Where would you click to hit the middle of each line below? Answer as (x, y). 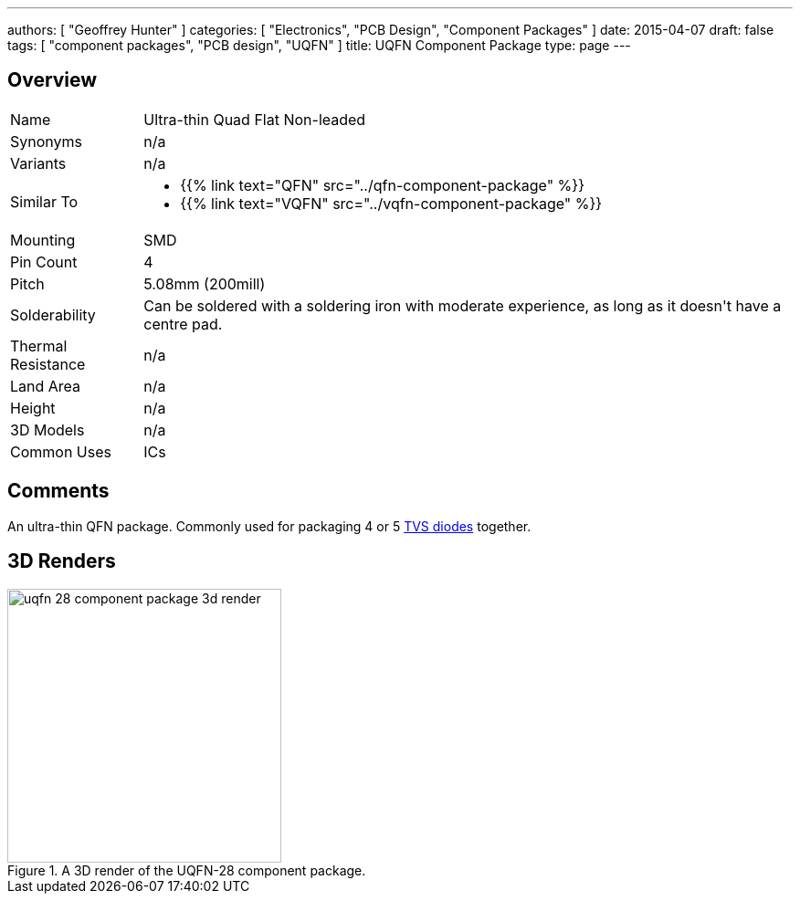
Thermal (39, 346)
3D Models (47, 430)
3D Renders (62, 561)
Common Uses (61, 451)
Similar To (44, 201)
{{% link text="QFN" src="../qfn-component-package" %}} (382, 185)
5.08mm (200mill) (205, 283)
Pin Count (44, 262)
